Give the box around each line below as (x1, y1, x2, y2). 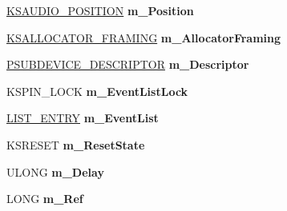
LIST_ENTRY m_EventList (6, 109, 159, 126)
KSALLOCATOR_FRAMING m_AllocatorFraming (6, 29, 281, 46)
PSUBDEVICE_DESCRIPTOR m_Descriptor (6, 56, 249, 73)
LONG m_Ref (6, 190, 83, 207)
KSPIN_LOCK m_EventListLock (6, 82, 188, 99)
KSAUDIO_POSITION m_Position (6, 2, 194, 18)
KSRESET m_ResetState (6, 136, 145, 153)
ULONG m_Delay (6, 163, 104, 180)
